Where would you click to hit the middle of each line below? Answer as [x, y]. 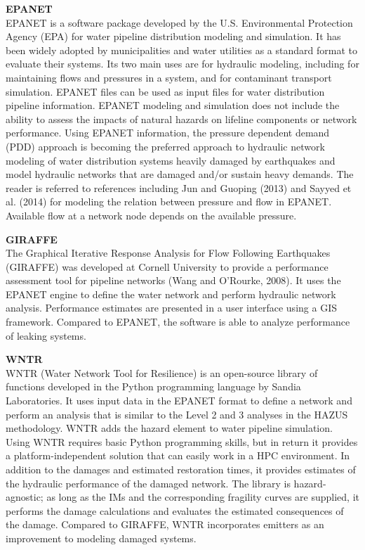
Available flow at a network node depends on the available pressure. [151, 215]
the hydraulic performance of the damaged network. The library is [148, 483]
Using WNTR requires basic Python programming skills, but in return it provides [182, 441]
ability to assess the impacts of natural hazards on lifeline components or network [181, 119]
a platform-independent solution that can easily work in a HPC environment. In [178, 455]
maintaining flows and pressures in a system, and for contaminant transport [169, 77]
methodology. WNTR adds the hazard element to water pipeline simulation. [169, 428]
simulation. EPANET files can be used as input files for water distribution [165, 91]
